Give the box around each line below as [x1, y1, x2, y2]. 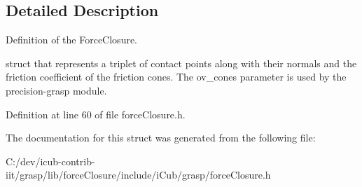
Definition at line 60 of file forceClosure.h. [6, 106, 186, 121]
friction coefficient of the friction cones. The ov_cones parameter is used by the [6, 69, 347, 84]
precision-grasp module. [6, 83, 107, 97]
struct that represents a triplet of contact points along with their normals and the [6, 55, 357, 70]
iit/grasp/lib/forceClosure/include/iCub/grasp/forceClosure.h [6, 167, 271, 182]
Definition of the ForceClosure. [6, 32, 138, 47]
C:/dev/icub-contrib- [6, 153, 95, 168]
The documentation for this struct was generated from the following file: [6, 130, 316, 145]
